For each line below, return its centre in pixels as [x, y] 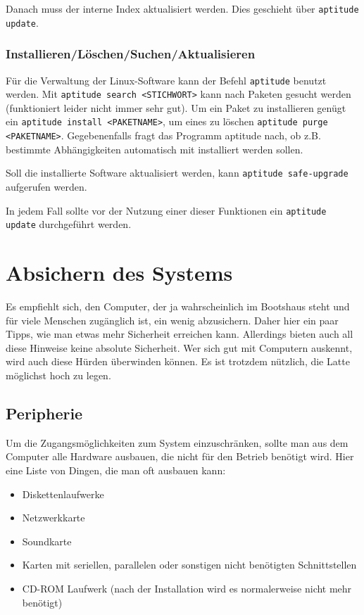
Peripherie [44, 413]
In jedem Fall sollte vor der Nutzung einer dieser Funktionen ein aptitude [166, 210]
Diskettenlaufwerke [63, 494]
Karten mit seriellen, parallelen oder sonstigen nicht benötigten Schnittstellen [189, 565]
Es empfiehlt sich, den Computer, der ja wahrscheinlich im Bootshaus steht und [178, 306]
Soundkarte [47, 541]
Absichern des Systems [119, 273]
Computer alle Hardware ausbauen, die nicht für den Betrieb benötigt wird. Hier [180, 456]
